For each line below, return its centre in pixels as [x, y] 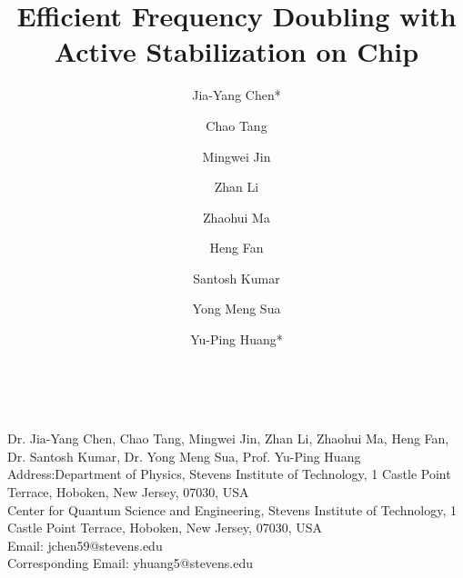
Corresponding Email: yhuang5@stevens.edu [131, 563]
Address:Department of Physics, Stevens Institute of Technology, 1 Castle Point [229, 474]
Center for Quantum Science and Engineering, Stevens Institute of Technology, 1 [232, 509]
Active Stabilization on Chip [237, 51]
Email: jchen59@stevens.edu [85, 545]
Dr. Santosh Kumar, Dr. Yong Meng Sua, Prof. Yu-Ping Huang [184, 456]
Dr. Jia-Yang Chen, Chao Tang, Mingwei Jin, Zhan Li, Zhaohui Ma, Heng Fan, [228, 438]
